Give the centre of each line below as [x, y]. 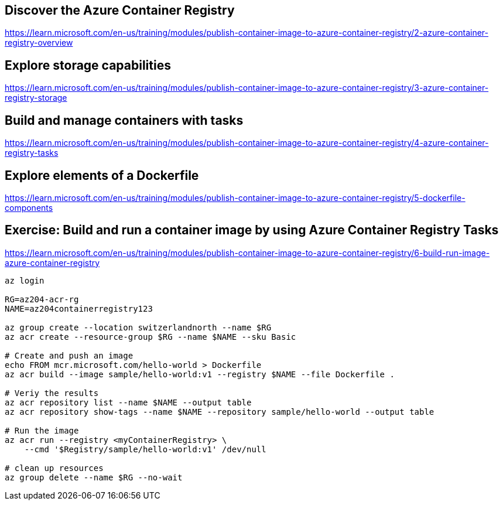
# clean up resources [54, 468]
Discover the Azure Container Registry [120, 10]
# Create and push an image [69, 355]
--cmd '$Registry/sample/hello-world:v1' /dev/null [145, 449]
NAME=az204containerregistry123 [79, 308]
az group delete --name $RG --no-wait [94, 477]
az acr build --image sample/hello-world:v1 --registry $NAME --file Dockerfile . [200, 374]
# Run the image [42, 430]
